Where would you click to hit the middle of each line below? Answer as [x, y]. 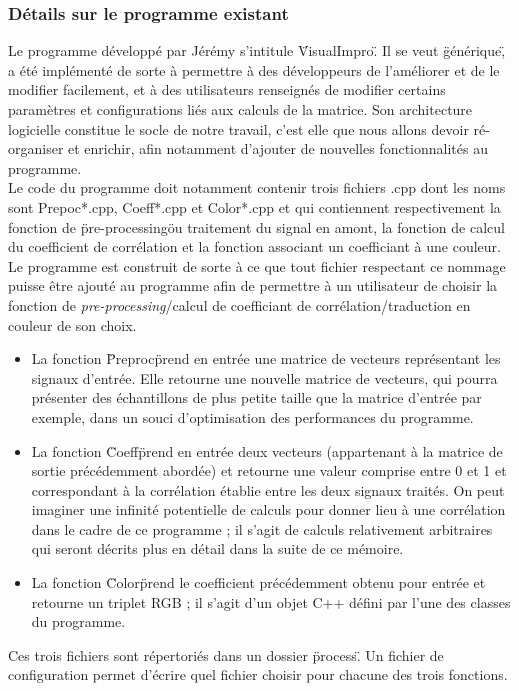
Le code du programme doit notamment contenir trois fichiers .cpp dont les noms [257, 187]
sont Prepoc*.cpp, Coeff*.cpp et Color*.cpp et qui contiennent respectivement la [254, 206]
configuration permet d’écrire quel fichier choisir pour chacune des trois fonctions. [258, 674]
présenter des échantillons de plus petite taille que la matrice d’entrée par [256, 397]
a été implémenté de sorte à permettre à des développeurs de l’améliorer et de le [254, 69]
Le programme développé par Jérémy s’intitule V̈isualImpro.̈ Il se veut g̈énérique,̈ [257, 50]
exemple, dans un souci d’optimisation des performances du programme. [252, 416]
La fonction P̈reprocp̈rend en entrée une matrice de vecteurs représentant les [266, 358]
